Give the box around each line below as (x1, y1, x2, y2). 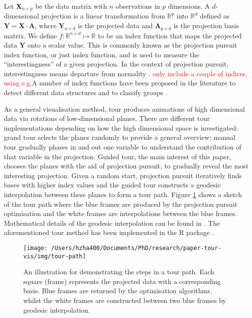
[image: (23, 244, 48, 251)
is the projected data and (78, 20, 153, 31)
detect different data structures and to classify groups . (4, 87, 168, 98)
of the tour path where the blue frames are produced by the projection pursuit (4, 199, 237, 209)
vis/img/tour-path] (23, 252, 86, 260)
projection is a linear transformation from (41, 11, 165, 21)
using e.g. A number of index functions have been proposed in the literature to (4, 78, 236, 88)
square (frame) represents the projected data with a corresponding (23, 276, 221, 286)
